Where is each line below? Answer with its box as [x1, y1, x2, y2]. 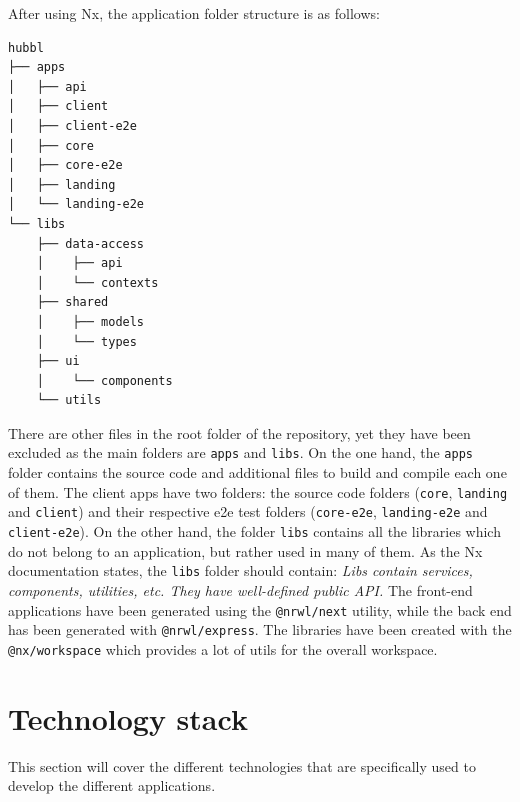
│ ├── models [36, 314, 145, 329]
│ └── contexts [36, 275, 159, 290]
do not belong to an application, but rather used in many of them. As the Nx [8, 540, 483, 561]
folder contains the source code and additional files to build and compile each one [8, 462, 507, 483]
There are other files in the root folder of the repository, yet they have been [8, 422, 471, 443]
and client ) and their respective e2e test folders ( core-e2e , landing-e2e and [8, 501, 488, 522]
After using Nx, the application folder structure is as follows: [8, 3, 380, 23]
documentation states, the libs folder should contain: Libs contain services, [8, 560, 473, 581]
